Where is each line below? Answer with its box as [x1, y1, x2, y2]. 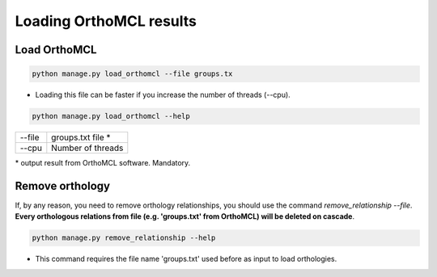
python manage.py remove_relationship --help [32, 233, 216, 242]
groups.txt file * [51, 132, 111, 143]
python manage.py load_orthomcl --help [32, 111, 190, 121]
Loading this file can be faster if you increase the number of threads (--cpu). [35, 90, 291, 100]
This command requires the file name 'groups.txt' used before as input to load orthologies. [35, 254, 337, 264]
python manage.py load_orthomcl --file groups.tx [32, 69, 233, 78]
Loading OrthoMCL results [15, 12, 197, 30]
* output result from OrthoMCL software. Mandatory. [15, 158, 191, 168]
